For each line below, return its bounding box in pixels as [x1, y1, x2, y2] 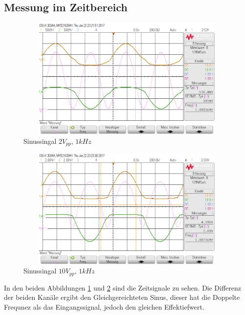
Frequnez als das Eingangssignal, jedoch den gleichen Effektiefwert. [4, 302, 204, 312]
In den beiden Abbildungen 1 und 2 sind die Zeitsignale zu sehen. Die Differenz [4, 282, 242, 292]
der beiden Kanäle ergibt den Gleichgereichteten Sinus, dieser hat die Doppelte [4, 292, 240, 302]
